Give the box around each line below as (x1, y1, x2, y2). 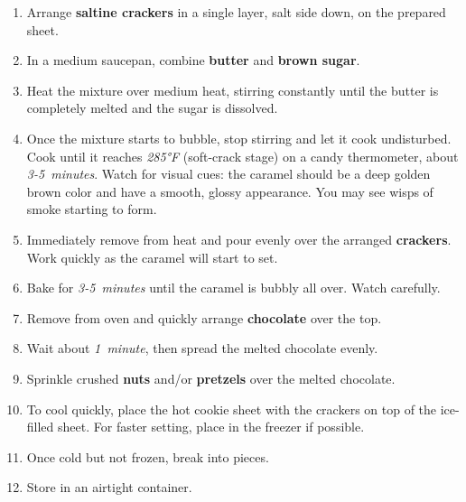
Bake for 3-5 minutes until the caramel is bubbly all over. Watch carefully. (26, 278, 441, 297)
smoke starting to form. (26, 200, 157, 218)
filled (26, 417, 54, 436)
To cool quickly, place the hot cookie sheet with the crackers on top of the (26, 399, 437, 418)
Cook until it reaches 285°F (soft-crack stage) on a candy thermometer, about (26, 146, 459, 165)
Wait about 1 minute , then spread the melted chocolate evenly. (26, 339, 378, 358)
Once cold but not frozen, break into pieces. (26, 447, 269, 466)
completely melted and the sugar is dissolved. (26, 98, 278, 117)
